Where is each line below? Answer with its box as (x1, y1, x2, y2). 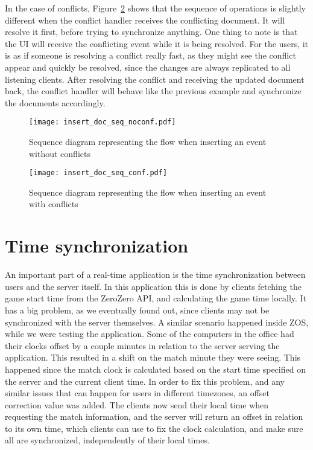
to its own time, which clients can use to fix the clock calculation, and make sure (5, 422, 303, 434)
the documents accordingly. (5, 96, 106, 109)
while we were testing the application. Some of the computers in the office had (5, 327, 294, 340)
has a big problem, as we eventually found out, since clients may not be (5, 303, 270, 316)
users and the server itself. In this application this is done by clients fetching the (5, 280, 302, 292)
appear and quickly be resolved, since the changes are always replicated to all (5, 60, 291, 73)
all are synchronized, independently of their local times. (5, 434, 210, 446)
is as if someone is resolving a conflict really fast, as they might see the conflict (5, 49, 296, 62)
